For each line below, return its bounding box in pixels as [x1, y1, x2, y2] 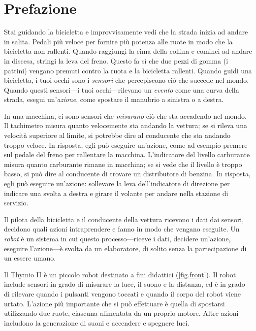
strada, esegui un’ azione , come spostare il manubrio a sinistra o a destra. [4, 94, 224, 104]
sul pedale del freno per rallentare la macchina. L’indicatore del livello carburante [4, 149, 250, 160]
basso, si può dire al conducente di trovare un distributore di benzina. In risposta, [4, 168, 251, 179]
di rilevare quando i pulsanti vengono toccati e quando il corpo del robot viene [4, 288, 241, 298]
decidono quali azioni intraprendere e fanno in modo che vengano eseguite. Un [4, 224, 240, 234]
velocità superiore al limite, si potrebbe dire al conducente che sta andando [4, 130, 231, 140]
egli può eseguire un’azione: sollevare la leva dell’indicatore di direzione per [4, 178, 230, 189]
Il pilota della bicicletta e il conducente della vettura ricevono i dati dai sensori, [4, 214, 244, 224]
